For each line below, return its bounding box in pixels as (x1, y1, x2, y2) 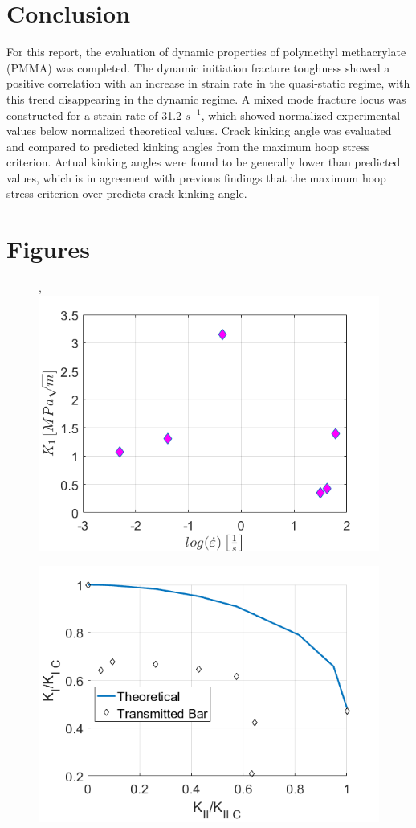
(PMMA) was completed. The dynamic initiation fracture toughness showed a (6, 59, 390, 76)
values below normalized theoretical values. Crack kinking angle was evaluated (6, 122, 392, 139)
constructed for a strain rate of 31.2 (6, 106, 182, 123)
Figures (6, 232, 90, 265)
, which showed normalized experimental (201, 106, 401, 123)
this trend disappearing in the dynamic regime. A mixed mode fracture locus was (6, 90, 406, 107)
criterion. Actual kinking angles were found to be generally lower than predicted (6, 154, 401, 170)
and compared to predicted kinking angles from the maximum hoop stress (6, 137, 370, 154)
